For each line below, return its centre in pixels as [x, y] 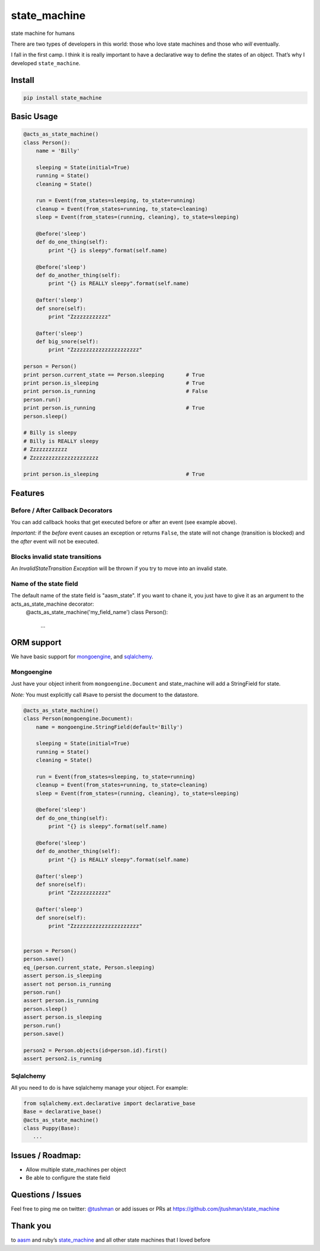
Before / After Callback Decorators [62, 510]
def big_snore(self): [67, 342]
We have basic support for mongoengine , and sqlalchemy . [82, 657]
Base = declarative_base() [63, 1112]
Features [28, 493]
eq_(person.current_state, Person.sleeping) [89, 967]
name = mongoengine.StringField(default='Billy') [109, 727]
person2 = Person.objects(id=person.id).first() [95, 1050]
